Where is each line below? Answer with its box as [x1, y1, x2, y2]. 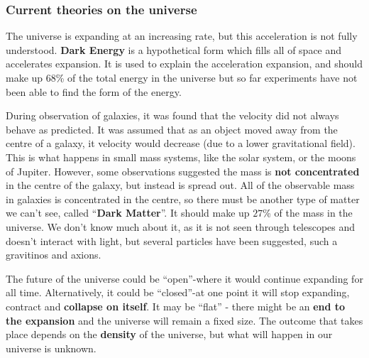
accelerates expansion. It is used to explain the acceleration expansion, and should [6, 56, 363, 71]
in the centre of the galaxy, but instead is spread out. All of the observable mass [6, 178, 355, 192]
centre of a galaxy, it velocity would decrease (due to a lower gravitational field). [6, 136, 356, 151]
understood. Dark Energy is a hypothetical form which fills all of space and [6, 42, 342, 57]
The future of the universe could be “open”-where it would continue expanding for [6, 271, 363, 286]
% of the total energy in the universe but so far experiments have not [55, 70, 358, 85]
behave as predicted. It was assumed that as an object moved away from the [6, 121, 338, 136]
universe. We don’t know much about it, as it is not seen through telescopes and [6, 219, 356, 234]
